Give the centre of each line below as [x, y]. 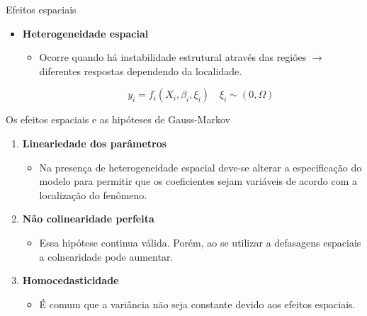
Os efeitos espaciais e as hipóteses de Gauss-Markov [118, 119]
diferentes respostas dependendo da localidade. [141, 70]
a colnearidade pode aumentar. [106, 256]
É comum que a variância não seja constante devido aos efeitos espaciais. [197, 304]
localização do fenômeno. [93, 194]
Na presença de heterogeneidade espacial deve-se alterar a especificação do [201, 167]
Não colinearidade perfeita [88, 219]
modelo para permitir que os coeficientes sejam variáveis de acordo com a [198, 181]
